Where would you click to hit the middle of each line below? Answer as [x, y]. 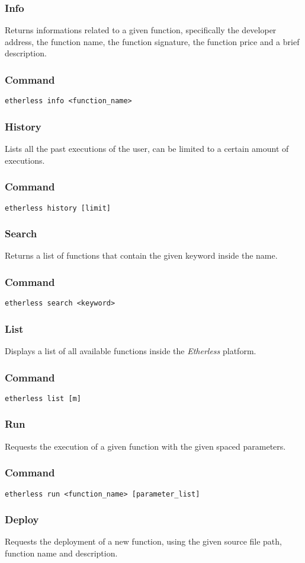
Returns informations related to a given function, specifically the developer [141, 30]
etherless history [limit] [58, 208]
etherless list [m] [43, 398]
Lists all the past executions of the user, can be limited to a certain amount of [147, 149]
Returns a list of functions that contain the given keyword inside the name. [141, 255]
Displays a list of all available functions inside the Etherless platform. [131, 351]
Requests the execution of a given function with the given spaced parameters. [145, 446]
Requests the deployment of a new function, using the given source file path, [143, 541]
